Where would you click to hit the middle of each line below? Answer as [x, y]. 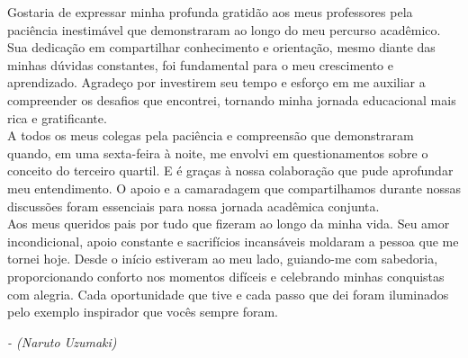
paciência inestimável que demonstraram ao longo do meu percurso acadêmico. [224, 29]
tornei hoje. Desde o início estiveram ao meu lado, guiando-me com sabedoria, [223, 259]
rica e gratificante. [57, 117]
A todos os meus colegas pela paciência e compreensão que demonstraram [211, 135]
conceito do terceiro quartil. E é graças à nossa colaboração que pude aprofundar [230, 170]
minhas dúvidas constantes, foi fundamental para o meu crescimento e [201, 64]
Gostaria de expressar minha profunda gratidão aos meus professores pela [210, 12]
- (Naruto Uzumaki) [62, 341]
